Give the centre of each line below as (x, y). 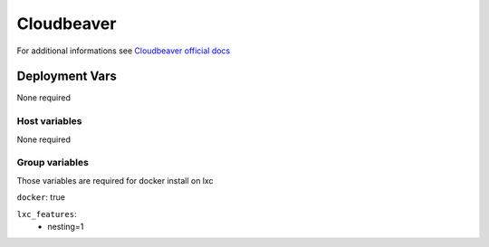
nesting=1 (66, 226)
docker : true (41, 197)
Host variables (49, 121)
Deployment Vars (67, 76)
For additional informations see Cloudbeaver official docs (124, 51)
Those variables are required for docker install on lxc (115, 180)
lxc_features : (47, 214)
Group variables (53, 163)
